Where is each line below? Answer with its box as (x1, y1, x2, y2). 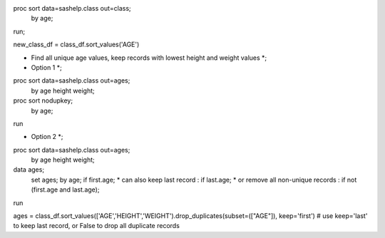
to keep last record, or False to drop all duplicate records (13, 222, 180, 230)
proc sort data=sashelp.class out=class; (13, 4, 131, 12)
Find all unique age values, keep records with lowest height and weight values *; (31, 53, 267, 62)
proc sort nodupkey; (13, 96, 73, 105)
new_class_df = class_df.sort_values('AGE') (13, 40, 140, 49)
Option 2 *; (31, 133, 63, 141)
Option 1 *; (31, 63, 62, 71)
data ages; (13, 165, 45, 174)
